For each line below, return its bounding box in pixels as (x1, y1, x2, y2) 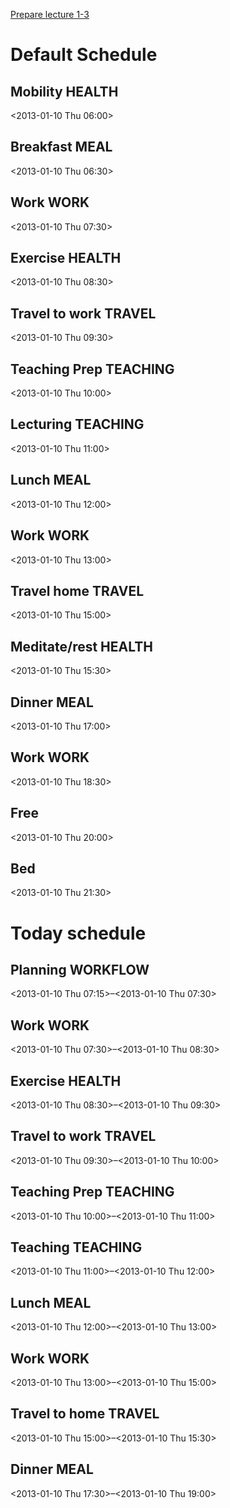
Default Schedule (10, 44, 158, 66)
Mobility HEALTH (10, 83, 119, 100)
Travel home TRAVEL (10, 582, 145, 599)
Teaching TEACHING (10, 1239, 143, 1256)
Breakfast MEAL (10, 139, 113, 156)
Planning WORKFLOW (10, 961, 150, 978)
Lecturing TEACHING (10, 416, 145, 433)
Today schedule (10, 922, 147, 944)
